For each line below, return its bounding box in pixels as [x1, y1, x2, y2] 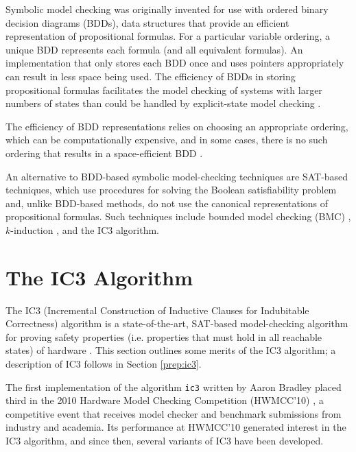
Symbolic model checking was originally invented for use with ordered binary [5, 2, 329, 16]
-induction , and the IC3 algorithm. [10, 222, 159, 237]
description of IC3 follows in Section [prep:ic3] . [5, 357, 202, 370]
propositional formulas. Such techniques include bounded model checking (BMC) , [5, 209, 351, 224]
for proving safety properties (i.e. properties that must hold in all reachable [5, 329, 322, 344]
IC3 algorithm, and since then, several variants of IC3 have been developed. [5, 433, 324, 448]
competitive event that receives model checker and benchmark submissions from [5, 406, 342, 420]
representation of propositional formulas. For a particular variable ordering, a [5, 29, 331, 43]
